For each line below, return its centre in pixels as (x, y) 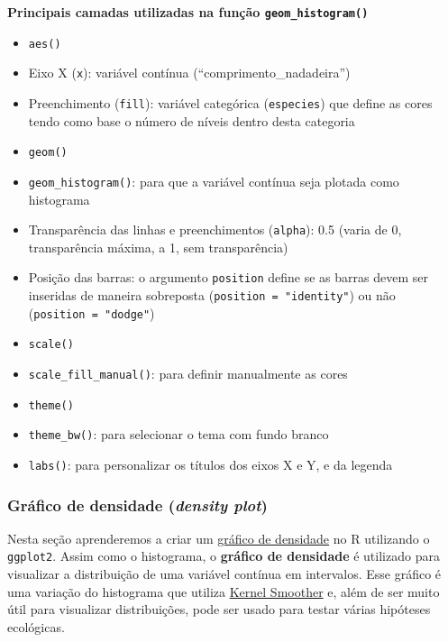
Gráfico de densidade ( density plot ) (137, 504)
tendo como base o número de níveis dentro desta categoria (192, 120)
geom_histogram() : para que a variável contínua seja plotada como (214, 181)
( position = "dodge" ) (91, 312)
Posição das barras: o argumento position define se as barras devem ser (228, 277)
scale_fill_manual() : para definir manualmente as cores (188, 373)
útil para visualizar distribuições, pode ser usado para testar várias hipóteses (219, 609)
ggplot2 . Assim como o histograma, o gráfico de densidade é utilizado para (224, 556)
